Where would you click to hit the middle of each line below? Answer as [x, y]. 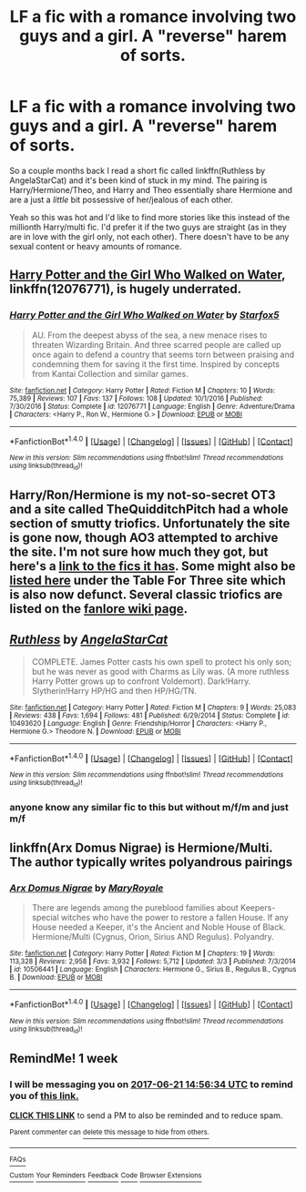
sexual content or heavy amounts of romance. [96, 246]
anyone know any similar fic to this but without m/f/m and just [149, 807]
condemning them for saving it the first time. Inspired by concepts [156, 364]
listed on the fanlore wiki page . [99, 609]
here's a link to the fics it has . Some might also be [153, 566]
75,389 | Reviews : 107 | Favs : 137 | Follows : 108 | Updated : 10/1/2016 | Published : [136, 398]
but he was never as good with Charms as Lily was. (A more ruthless [160, 671]
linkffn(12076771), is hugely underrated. [126, 289]
